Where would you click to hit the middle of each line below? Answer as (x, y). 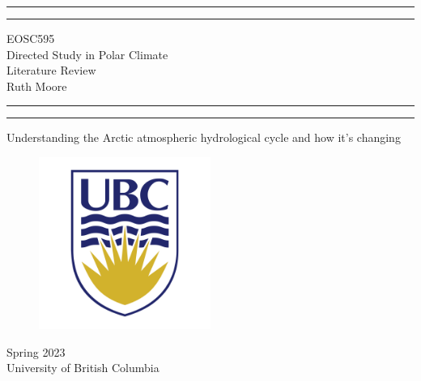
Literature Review (51, 70)
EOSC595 (31, 38)
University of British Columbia (83, 368)
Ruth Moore (37, 86)
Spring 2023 (36, 351)
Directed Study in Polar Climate (87, 54)
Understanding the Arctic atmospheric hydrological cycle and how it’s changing (204, 137)
